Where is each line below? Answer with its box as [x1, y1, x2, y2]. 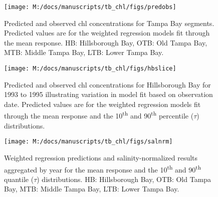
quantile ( [4, 173, 34, 184]
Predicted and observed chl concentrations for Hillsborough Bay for [4, 79, 211, 89]
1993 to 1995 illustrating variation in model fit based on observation [4, 89, 213, 99]
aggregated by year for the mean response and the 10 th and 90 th [4, 162, 201, 174]
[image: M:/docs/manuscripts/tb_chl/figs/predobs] [4, 3, 176, 10]
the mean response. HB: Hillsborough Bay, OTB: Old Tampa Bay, [4, 37, 207, 47]
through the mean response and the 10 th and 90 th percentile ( [4, 109, 194, 121]
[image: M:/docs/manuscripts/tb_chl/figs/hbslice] [4, 65, 176, 72]
